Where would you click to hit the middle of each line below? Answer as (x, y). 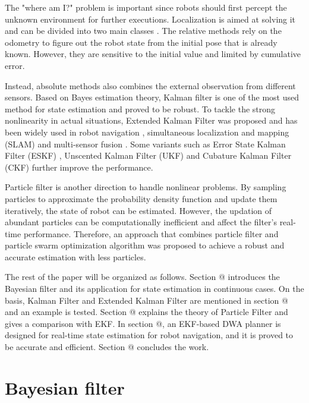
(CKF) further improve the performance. (79, 167)
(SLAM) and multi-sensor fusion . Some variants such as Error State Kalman (145, 144)
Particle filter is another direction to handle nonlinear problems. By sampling (146, 187)
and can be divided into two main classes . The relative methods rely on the (143, 31)
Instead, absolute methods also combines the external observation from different (150, 85)
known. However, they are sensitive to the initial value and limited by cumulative (153, 54)
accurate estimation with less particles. (75, 256)
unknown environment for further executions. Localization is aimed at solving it (150, 19)
